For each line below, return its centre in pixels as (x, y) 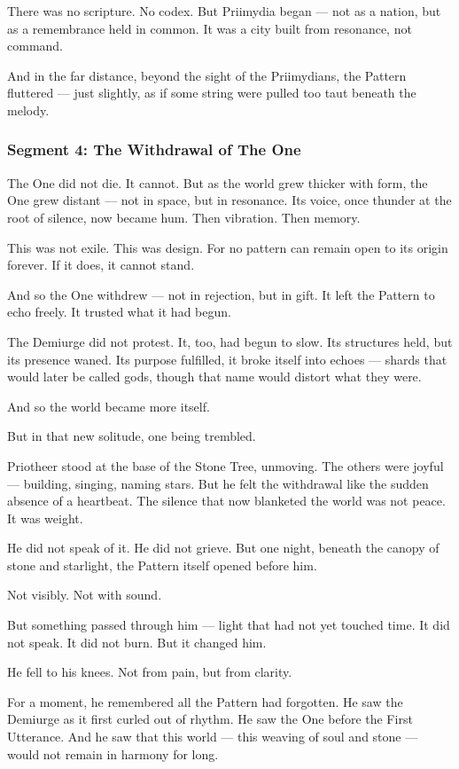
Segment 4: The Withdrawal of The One (154, 149)
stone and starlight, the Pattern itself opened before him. (162, 565)
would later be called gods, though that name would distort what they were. (214, 377)
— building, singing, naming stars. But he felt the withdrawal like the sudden (218, 483)
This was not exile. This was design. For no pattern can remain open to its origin (228, 247)
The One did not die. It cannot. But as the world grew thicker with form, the (218, 182)
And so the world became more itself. (109, 406)
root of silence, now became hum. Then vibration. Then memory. (184, 217)
